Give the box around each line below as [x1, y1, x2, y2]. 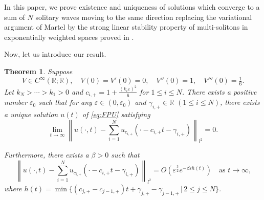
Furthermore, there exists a [4, 149, 89, 160]
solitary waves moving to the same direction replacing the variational [35, 11, 252, 22]
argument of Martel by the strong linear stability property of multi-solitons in [4, 21, 248, 32]
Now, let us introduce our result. [4, 49, 106, 59]
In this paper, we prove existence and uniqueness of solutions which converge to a [4, 2, 260, 12]
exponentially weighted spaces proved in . [4, 31, 134, 42]
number [4, 97, 27, 107]
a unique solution [4, 109, 58, 120]
